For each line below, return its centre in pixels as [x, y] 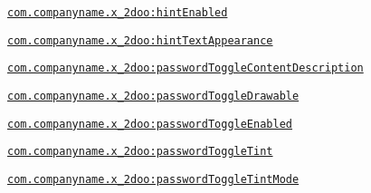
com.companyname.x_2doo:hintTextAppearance [140, 40]
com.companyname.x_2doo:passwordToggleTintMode [153, 179]
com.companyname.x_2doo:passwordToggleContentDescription [185, 68]
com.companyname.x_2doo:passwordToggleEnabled [150, 124]
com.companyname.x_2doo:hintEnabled [118, 13]
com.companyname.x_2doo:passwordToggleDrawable [153, 96]
